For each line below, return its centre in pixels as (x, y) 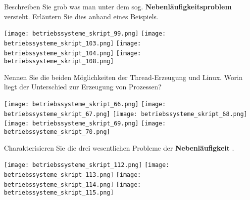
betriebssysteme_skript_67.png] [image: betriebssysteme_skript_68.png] (126, 114)
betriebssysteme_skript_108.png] (59, 61)
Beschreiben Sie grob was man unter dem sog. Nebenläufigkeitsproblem (118, 6)
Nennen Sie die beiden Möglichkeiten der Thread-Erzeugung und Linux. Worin (124, 77)
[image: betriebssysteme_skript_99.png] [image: (85, 34)
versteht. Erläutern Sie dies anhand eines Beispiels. (81, 16)
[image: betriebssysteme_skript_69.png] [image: (85, 124)
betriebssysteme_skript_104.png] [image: (73, 53)
